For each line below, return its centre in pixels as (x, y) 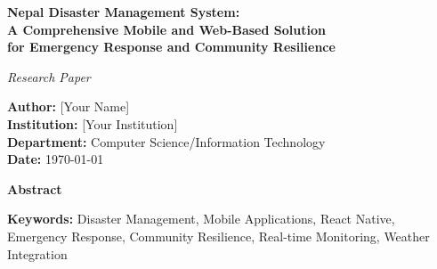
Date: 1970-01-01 (56, 159)
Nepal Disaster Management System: (124, 12)
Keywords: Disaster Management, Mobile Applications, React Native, (201, 219)
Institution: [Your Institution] (93, 123)
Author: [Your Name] (69, 106)
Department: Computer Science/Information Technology (166, 141)
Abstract (35, 188)
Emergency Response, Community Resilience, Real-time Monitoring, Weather (218, 236)
